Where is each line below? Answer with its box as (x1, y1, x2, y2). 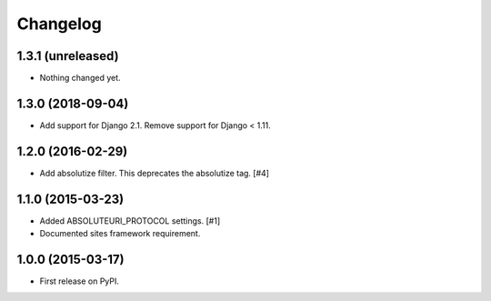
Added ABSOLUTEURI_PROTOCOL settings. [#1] (39, 215, 221, 226)
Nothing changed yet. (39, 73, 122, 84)
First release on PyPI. (39, 276, 120, 286)
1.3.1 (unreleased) (16, 48, 119, 64)
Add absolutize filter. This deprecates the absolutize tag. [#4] (39, 167, 270, 178)
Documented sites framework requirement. (39, 228, 201, 239)
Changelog (16, 14, 102, 34)
